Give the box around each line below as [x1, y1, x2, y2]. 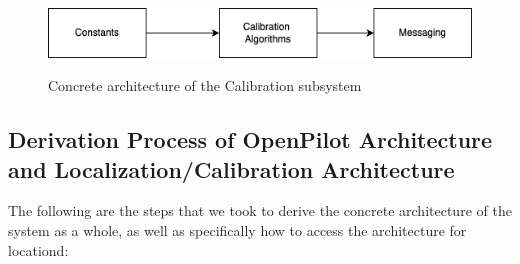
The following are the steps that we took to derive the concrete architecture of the [8, 200, 512, 221]
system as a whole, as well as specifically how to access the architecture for [8, 220, 467, 241]
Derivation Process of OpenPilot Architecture [8, 124, 493, 155]
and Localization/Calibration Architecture [8, 153, 455, 184]
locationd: [8, 239, 69, 260]
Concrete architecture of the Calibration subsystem [48, 75, 362, 96]
